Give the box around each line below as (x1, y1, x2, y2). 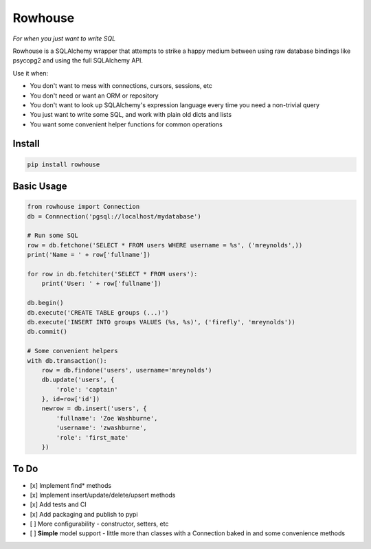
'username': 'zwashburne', (56, 424, 147, 432)
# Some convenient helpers (27, 347, 118, 355)
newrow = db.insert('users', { (41, 405, 147, 412)
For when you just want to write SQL (12, 34, 116, 43)
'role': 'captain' (56, 385, 118, 393)
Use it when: (12, 69, 49, 77)
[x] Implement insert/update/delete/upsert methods (30, 491, 176, 499)
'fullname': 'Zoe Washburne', (56, 414, 158, 422)
